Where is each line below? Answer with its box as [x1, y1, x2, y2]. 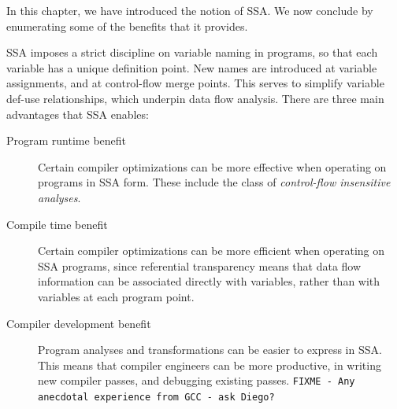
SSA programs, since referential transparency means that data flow [38, 257, 362, 274]
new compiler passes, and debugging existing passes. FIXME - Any [38, 372, 355, 389]
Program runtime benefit [6, 132, 126, 149]
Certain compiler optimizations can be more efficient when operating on [38, 242, 385, 259]
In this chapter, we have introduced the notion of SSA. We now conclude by [6, 2, 373, 18]
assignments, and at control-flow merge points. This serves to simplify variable [6, 75, 384, 91]
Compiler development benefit [6, 315, 151, 331]
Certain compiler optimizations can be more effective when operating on [38, 158, 387, 175]
